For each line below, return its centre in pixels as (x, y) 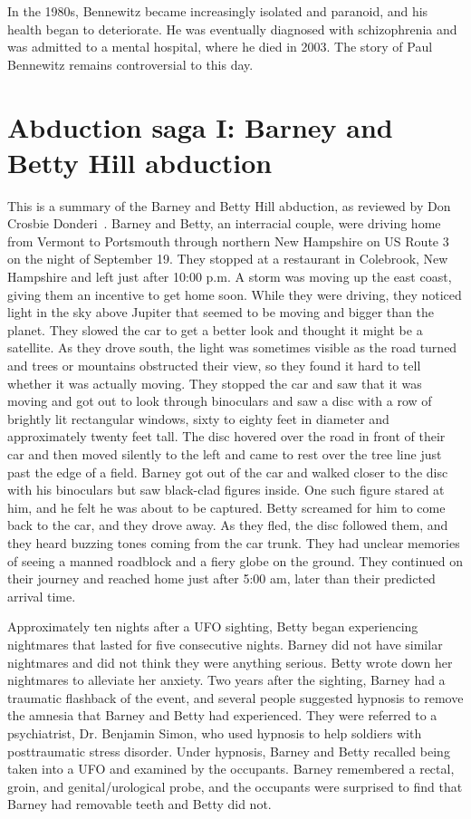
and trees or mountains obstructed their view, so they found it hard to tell (214, 366)
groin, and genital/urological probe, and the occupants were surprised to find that (235, 786)
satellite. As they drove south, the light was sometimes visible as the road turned (232, 347)
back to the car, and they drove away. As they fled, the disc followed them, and (228, 525)
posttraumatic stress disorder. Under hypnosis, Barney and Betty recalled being (229, 751)
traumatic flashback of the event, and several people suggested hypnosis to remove (235, 697)
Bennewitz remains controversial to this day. (130, 64)
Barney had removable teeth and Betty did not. (139, 804)
